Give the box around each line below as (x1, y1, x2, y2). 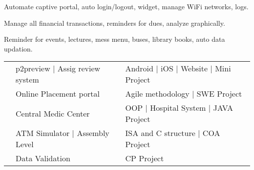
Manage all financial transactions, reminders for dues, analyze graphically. (4, 17, 225, 28)
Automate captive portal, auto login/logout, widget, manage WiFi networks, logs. (4, 1, 249, 11)
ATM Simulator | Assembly (16, 127, 109, 139)
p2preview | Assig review (16, 63, 101, 74)
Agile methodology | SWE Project (125, 88, 242, 100)
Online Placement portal (16, 88, 100, 100)
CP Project (125, 153, 164, 164)
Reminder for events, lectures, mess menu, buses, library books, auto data (4, 34, 225, 44)
